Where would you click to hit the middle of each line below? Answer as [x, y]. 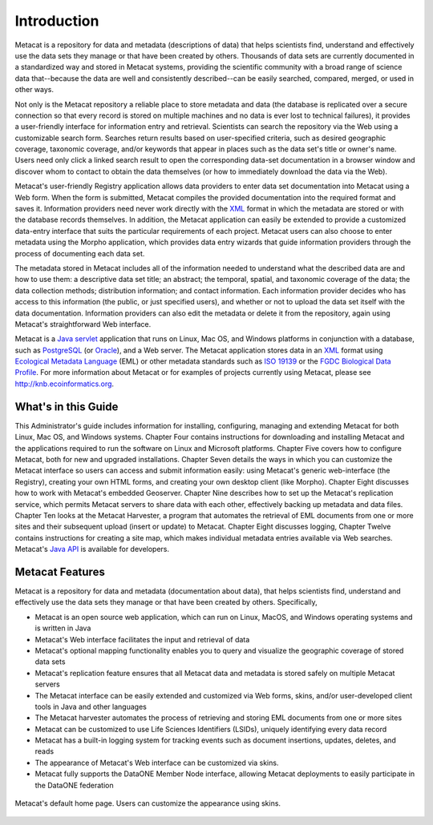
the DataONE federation [74, 785]
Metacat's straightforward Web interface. [83, 324]
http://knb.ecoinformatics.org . [65, 384]
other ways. [34, 90]
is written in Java [63, 628]
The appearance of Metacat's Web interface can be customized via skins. [157, 763]
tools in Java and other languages [91, 706]
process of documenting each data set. [80, 253]
